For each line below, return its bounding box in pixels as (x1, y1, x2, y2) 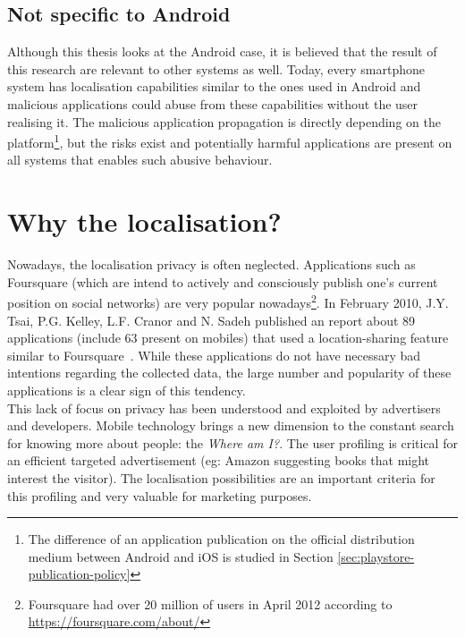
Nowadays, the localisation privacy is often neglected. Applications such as (7, 255, 416, 274)
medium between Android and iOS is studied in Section (28, 547, 334, 565)
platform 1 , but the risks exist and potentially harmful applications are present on (7, 131, 452, 151)
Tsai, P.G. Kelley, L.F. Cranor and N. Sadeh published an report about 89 (7, 310, 416, 329)
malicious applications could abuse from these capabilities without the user (7, 94, 418, 113)
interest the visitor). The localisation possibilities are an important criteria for (7, 468, 435, 487)
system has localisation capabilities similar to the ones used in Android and (7, 77, 421, 96)
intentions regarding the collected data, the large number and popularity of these (7, 363, 452, 382)
